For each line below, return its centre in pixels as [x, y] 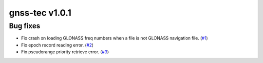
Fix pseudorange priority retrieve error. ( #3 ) [65, 52]
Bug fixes [25, 26]
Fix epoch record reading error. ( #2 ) [57, 45]
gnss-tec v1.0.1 [40, 13]
